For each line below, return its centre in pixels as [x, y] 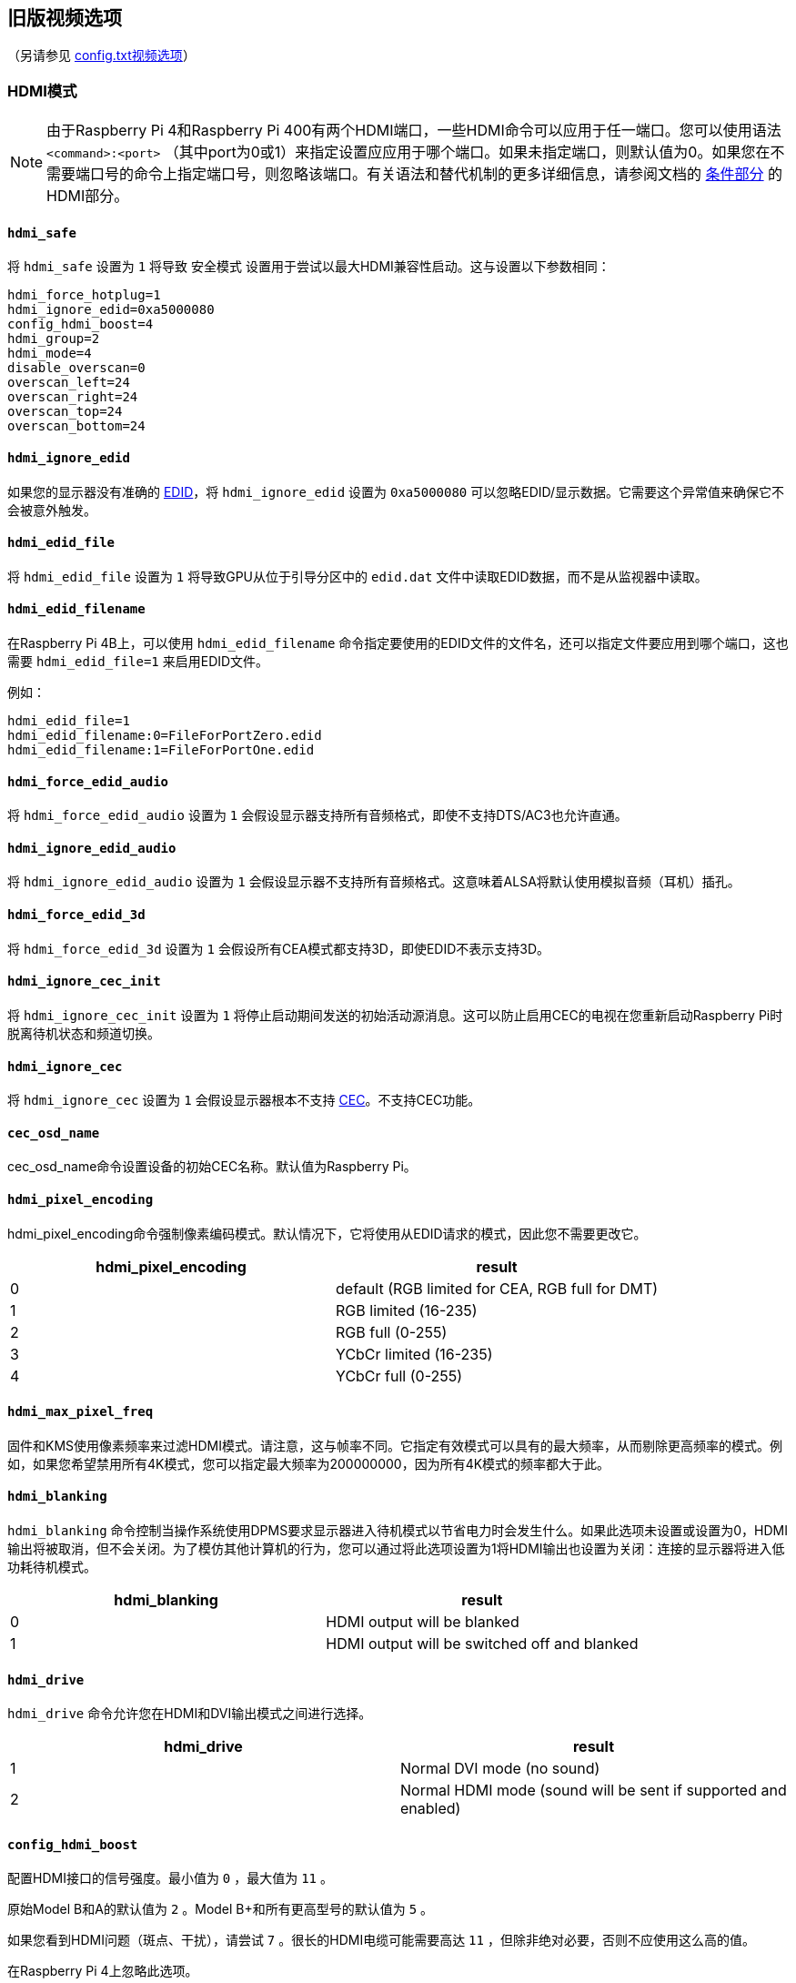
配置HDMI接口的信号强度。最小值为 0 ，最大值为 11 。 [170, 1878]
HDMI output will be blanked [423, 1622]
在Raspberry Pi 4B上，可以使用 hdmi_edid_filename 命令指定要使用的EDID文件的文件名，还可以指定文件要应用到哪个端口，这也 [398, 643]
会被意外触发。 [52, 510]
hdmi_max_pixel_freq [81, 1412]
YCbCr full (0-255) [399, 1376]
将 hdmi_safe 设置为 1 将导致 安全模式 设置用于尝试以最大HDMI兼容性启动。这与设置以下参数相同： [309, 267]
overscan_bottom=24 [76, 426]
